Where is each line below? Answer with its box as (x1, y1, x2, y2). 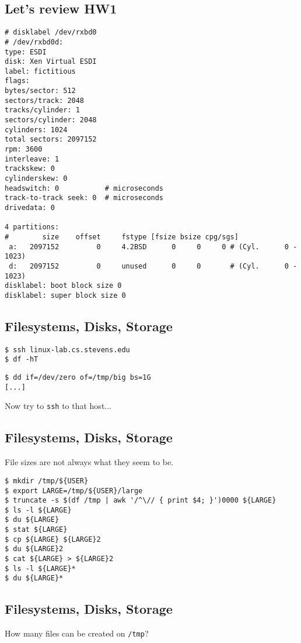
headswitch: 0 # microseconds (5, 184, 164, 192)
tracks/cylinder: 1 (5, 106, 80, 115)
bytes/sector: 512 (5, 87, 76, 95)
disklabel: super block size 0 (5, 291, 126, 300)
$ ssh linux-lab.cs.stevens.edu (5, 345, 130, 354)
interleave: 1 (5, 154, 60, 163)
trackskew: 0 (5, 164, 55, 173)
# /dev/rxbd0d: (5, 37, 64, 46)
